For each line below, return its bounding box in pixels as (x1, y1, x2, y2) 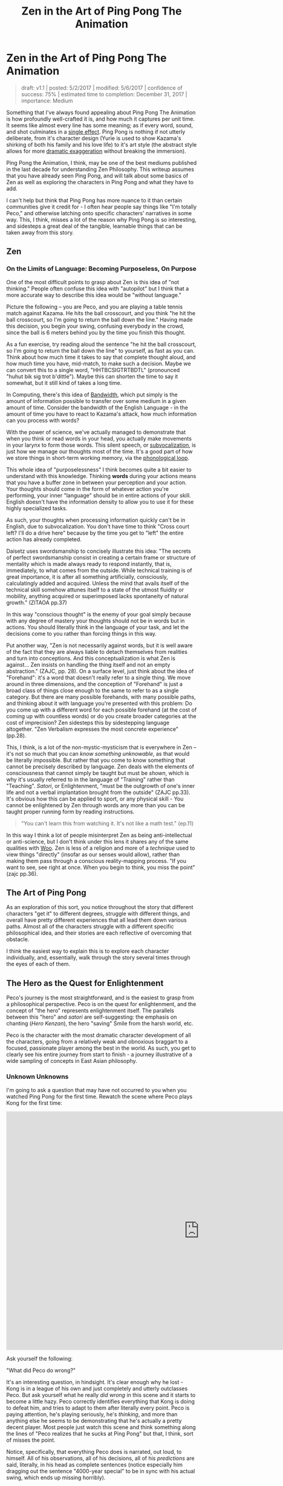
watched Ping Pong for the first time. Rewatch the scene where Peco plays (6, 1093, 193, 1100)
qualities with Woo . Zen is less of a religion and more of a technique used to (6, 844, 195, 851)
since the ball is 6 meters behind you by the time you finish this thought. (6, 328, 186, 336)
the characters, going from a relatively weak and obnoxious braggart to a (6, 1038, 189, 1045)
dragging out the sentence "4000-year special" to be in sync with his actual (6, 1467, 195, 1474)
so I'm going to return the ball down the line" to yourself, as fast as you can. (6, 347, 195, 354)
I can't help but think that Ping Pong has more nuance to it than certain (6, 196, 183, 204)
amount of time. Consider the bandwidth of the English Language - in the (6, 404, 189, 411)
